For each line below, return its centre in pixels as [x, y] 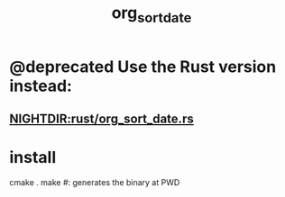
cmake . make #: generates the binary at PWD [95, 183]
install [33, 158]
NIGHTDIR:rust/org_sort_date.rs [101, 119]
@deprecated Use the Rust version [143, 67]
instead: [41, 86]
